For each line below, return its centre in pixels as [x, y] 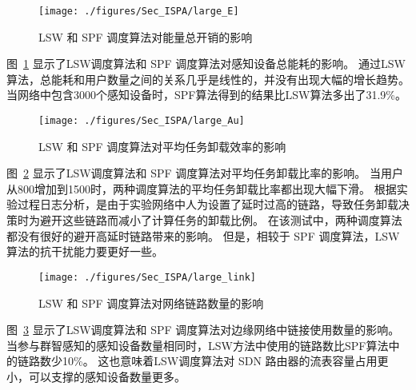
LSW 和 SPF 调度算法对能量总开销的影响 [146, 36]
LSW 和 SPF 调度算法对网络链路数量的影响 [151, 302]
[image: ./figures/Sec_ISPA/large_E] [139, 11]
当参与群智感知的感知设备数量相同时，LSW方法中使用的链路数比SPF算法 [198, 345]
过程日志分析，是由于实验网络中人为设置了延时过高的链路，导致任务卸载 [208, 204]
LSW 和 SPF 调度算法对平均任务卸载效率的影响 [162, 146]
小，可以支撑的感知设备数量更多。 [96, 376]
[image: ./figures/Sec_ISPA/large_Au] [142, 121]
